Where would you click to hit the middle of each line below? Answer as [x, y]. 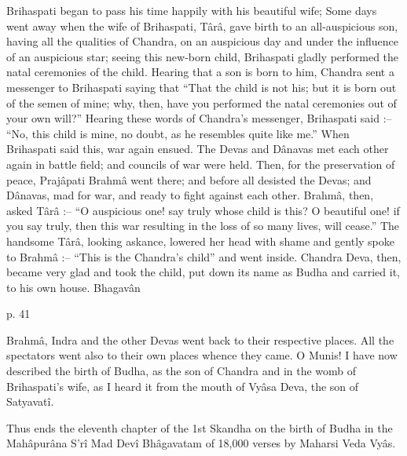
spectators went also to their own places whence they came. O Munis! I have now [202, 355]
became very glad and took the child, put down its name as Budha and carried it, [203, 272]
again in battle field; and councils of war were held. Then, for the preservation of [201, 164]
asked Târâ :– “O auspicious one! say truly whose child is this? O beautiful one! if [203, 210]
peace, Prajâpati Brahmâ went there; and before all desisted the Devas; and [189, 179]
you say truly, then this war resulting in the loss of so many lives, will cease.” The [203, 226]
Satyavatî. [30, 401]
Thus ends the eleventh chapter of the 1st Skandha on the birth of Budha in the [200, 427]
